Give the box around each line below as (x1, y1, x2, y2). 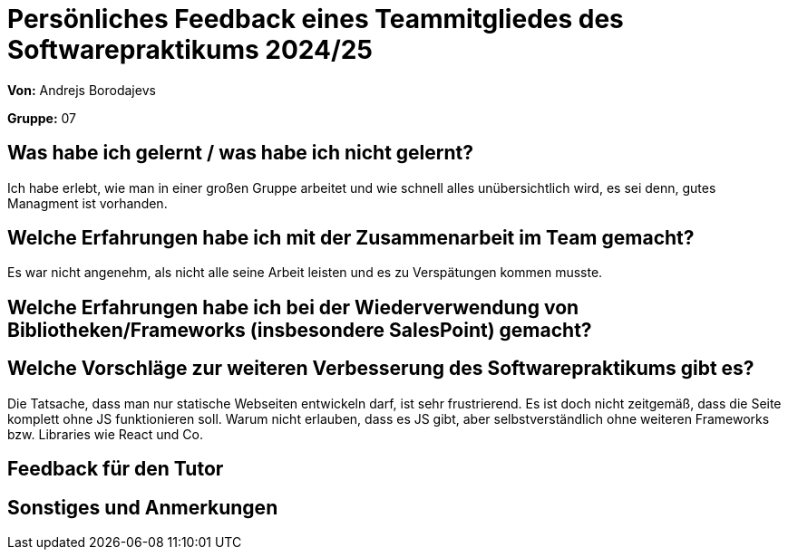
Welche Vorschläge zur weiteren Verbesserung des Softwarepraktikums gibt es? (7, 357, 754, 380)
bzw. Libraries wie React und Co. (7, 426, 203, 442)
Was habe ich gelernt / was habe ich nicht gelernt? (7, 141, 473, 165)
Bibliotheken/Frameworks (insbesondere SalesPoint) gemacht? (7, 318, 592, 341)
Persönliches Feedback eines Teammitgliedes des (7, 4, 624, 34)
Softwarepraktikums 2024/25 (7, 34, 373, 65)
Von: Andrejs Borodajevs (7, 82, 156, 98)
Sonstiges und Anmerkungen (7, 495, 278, 519)
